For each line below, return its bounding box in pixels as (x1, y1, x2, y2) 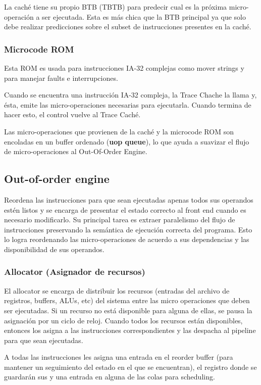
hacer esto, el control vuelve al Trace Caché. (4, 109, 141, 120)
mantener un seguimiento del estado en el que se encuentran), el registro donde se (4, 361, 257, 372)
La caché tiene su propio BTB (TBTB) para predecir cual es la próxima (4, 2, 227, 12)
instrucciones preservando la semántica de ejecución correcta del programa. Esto (4, 224, 252, 234)
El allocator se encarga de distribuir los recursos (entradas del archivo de (4, 285, 230, 296)
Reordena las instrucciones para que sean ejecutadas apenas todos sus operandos (4, 194, 253, 205)
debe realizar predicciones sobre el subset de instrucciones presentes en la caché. (4, 21, 251, 32)
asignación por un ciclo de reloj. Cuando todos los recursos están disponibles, (4, 315, 243, 325)
